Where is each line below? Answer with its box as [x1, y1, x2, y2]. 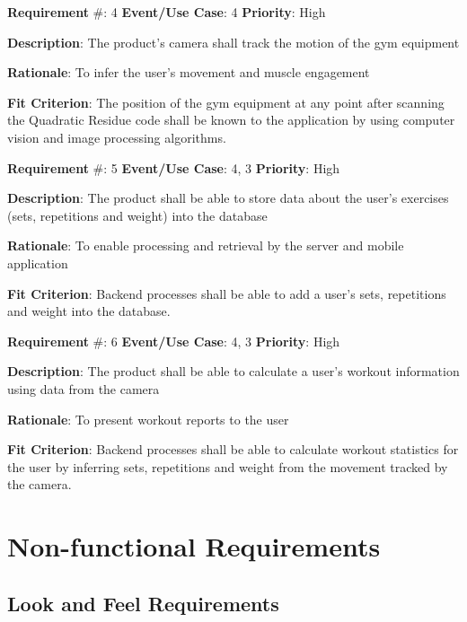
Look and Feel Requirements [7, 589, 279, 617]
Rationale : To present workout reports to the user [7, 409, 289, 428]
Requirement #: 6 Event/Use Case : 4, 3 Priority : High [7, 331, 340, 350]
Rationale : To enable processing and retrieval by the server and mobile [7, 236, 404, 255]
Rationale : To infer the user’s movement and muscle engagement [7, 63, 370, 82]
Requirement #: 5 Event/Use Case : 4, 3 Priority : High [7, 158, 340, 177]
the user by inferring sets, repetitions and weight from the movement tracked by [7, 457, 448, 476]
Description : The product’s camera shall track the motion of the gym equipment [7, 32, 460, 51]
